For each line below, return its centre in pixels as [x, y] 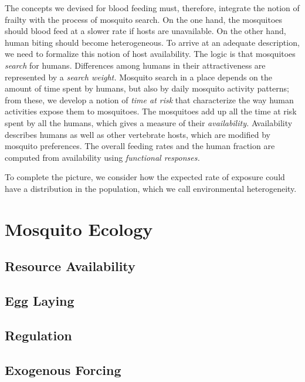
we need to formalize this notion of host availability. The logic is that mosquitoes [150, 54]
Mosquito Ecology [79, 229]
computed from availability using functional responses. [102, 157]
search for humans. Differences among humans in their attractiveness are [135, 65]
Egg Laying [40, 301]
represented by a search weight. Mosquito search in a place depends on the [139, 77]
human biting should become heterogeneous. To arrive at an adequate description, [152, 42]
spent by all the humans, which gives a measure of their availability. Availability [149, 122]
